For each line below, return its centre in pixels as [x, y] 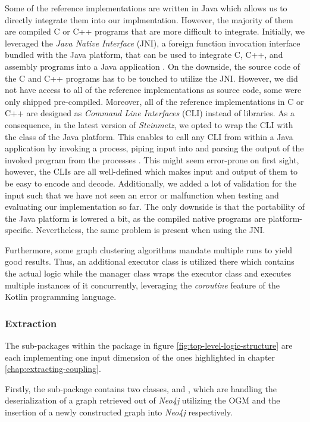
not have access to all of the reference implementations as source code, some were [153, 90]
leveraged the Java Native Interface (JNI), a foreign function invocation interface [153, 43]
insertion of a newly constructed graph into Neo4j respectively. [119, 412]
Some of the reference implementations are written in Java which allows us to [146, 8]
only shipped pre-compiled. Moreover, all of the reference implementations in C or [154, 101]
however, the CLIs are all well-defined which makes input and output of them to [151, 171]
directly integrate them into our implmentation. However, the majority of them [149, 19]
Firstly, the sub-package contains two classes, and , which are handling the [141, 388]
